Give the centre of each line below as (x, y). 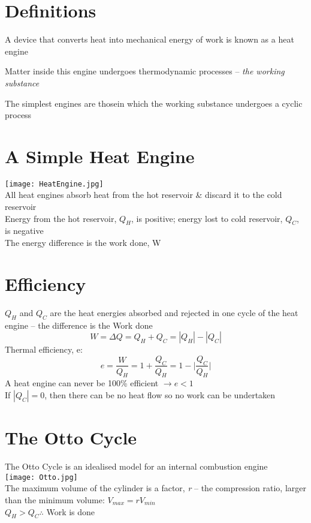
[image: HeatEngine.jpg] (54, 184)
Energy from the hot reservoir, (61, 218)
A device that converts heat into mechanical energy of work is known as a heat (150, 39)
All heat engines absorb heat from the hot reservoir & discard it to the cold (144, 195)
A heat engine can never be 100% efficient (82, 383)
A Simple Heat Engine (100, 156)
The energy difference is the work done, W (83, 243)
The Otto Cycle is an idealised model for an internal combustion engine (136, 466)
